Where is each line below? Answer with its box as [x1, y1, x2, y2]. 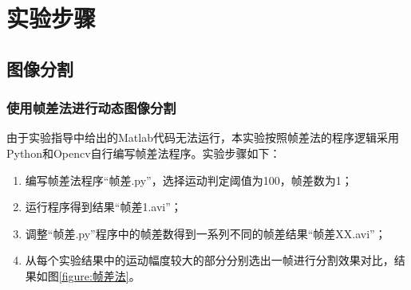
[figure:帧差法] [58, 267, 129, 284]
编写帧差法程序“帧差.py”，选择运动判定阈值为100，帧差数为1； [25, 171, 353, 188]
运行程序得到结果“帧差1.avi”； [25, 198, 182, 215]
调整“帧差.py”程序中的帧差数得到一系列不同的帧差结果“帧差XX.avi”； [25, 225, 386, 241]
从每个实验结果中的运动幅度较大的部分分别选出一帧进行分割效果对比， [25, 252, 394, 268]
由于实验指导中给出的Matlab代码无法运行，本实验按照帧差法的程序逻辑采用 [6, 129, 399, 146]
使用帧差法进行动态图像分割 [6, 98, 176, 118]
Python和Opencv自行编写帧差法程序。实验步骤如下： [6, 144, 281, 161]
